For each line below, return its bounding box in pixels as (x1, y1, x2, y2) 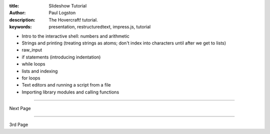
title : (9, 3, 19, 8)
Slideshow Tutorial (48, 3, 87, 8)
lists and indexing (21, 68, 58, 74)
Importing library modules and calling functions (21, 89, 119, 95)
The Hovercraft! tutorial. (48, 16, 98, 22)
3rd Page (9, 121, 28, 127)
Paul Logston (48, 10, 76, 16)
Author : (9, 10, 26, 16)
